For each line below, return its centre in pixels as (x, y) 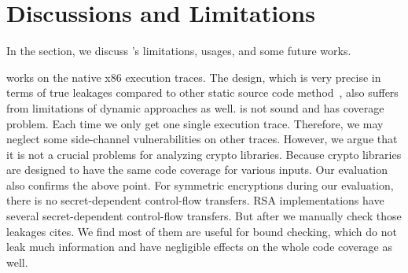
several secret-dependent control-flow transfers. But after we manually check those (204, 216)
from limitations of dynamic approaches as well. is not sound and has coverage (195, 107)
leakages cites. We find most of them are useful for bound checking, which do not (202, 231)
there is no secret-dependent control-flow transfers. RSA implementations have (195, 200)
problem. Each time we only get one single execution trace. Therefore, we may (195, 123)
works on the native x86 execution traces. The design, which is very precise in (194, 77)
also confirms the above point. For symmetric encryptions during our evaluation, (200, 184)
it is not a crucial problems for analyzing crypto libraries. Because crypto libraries (204, 154)
